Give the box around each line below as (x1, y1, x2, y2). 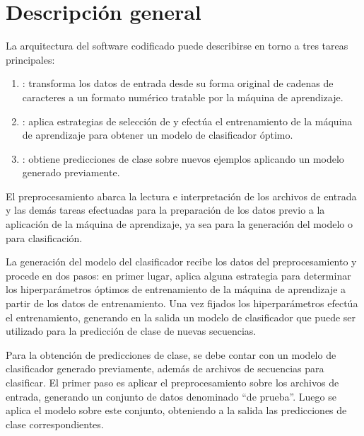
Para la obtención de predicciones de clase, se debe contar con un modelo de (6, 347, 336, 362)
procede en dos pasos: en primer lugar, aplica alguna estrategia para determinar (6, 268, 351, 282)
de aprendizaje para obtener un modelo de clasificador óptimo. (22, 127, 293, 142)
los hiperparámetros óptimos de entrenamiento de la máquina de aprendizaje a (6, 282, 346, 297)
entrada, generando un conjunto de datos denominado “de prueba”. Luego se (6, 389, 336, 403)
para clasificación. (6, 230, 83, 245)
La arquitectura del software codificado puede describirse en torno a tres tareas (6, 38, 348, 53)
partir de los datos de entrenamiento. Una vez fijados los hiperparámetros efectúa (6, 296, 358, 311)
